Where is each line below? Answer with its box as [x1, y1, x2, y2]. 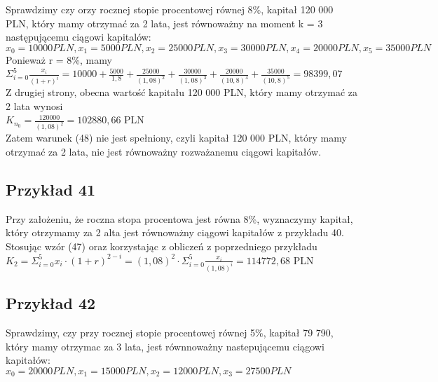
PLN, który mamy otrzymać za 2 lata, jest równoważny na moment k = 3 [6, 15, 323, 30]
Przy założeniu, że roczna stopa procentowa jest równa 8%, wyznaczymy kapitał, [6, 211, 353, 226]
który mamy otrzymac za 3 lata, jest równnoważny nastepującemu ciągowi [6, 339, 324, 353]
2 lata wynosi [6, 98, 63, 113]
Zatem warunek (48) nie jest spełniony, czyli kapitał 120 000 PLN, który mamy [6, 130, 347, 145]
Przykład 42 [6, 292, 96, 314]
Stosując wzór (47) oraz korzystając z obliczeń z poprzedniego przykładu [6, 238, 317, 253]
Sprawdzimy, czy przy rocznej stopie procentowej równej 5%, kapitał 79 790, [6, 325, 334, 340]
